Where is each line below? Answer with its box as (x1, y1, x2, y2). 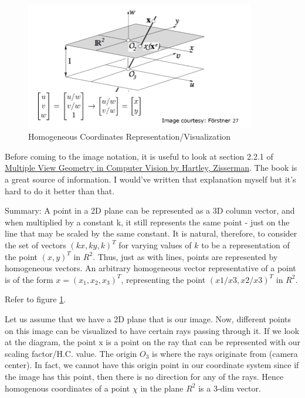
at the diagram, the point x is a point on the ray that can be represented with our (5, 336, 300, 348)
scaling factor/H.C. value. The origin (5, 347, 137, 359)
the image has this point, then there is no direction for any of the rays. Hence (5, 370, 284, 382)
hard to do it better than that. (5, 184, 115, 197)
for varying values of (118, 239, 192, 251)
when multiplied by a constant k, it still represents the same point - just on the (5, 215, 290, 228)
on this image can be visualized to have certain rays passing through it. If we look (5, 324, 300, 336)
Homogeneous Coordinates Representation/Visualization (28, 130, 231, 143)
